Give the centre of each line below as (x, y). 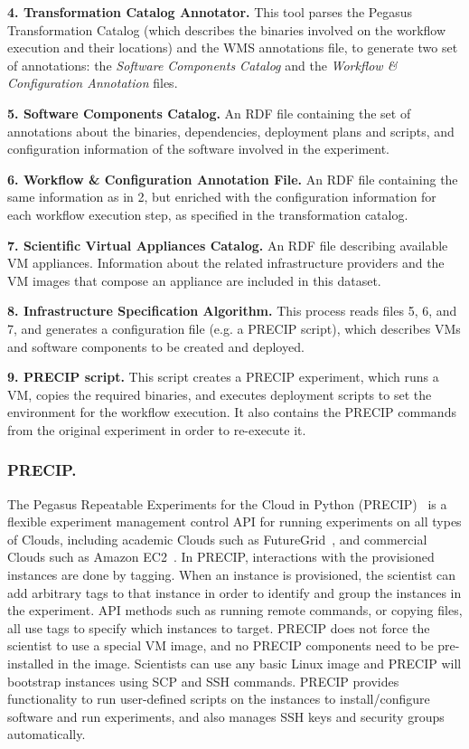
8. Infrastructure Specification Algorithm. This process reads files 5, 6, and (232, 311)
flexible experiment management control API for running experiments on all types (234, 521)
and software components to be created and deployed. (156, 346)
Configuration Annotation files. (93, 83)
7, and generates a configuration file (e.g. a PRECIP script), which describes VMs (234, 328)
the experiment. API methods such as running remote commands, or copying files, (235, 610)
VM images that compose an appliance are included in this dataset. (194, 280)
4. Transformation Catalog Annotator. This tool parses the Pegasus (210, 12)
